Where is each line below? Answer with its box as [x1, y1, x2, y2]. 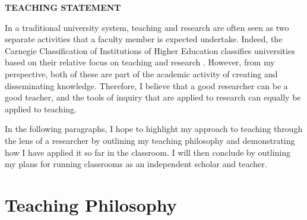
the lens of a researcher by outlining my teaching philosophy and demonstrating [5, 134, 295, 146]
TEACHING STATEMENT [5, 1, 121, 13]
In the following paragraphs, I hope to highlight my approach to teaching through [5, 122, 303, 135]
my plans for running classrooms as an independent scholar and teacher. [5, 158, 267, 170]
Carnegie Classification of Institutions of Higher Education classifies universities [5, 44, 295, 56]
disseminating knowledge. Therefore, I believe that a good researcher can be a [5, 79, 288, 92]
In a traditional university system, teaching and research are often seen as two [5, 21, 289, 33]
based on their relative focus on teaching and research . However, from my [5, 56, 275, 68]
